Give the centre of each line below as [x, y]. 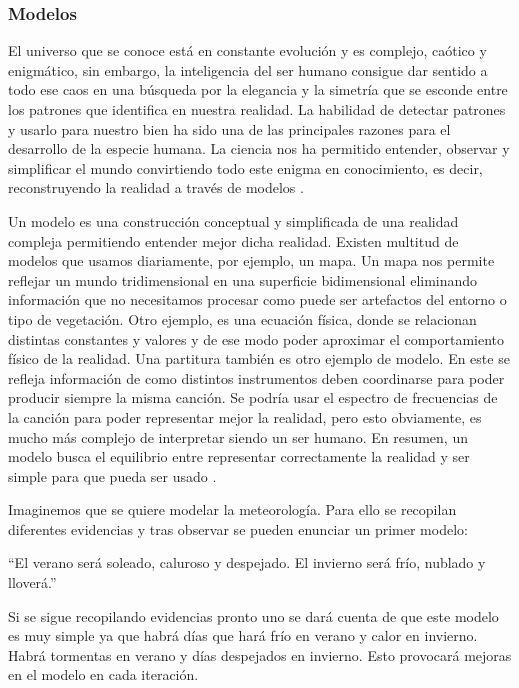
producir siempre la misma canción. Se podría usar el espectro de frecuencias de [253, 397]
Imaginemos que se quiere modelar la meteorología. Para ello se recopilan [232, 509]
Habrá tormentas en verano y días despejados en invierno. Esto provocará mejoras [260, 654]
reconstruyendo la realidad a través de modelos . [156, 187]
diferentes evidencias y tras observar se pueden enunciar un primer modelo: [238, 528]
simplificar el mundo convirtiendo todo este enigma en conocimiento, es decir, [245, 167]
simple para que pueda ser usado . [112, 475]
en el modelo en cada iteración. [103, 674]
